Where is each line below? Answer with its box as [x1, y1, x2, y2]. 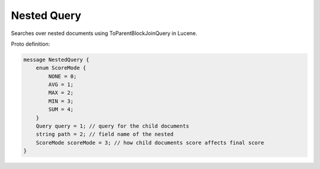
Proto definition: [11, 40, 50, 47]
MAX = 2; [48, 90, 74, 96]
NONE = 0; [48, 73, 77, 79]
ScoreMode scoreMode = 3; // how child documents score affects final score [36, 139, 264, 146]
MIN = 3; [48, 98, 74, 104]
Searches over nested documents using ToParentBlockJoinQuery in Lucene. [11, 30, 198, 37]
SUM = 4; [48, 106, 74, 113]
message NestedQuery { [23, 56, 89, 63]
